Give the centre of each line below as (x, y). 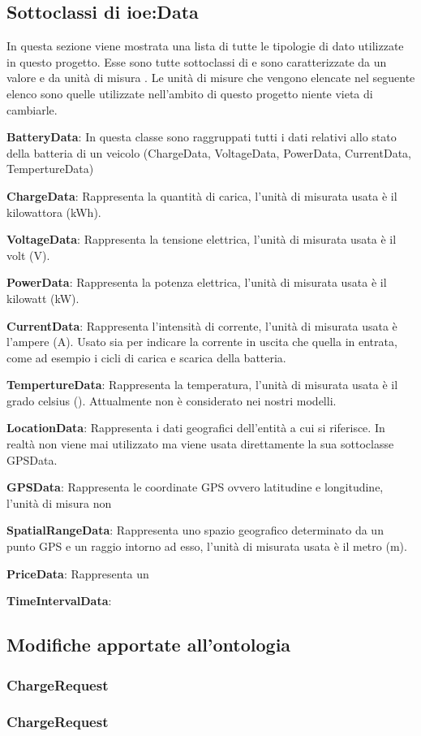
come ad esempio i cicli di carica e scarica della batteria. (146, 357)
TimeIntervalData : (59, 601)
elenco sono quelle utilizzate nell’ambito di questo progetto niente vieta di (190, 93)
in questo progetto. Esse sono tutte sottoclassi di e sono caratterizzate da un (197, 61)
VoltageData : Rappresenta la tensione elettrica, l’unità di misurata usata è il (202, 239)
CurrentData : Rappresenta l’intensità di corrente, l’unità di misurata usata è (202, 325)
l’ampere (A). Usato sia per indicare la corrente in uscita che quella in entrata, (202, 342)
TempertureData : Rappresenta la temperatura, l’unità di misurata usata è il (202, 385)
